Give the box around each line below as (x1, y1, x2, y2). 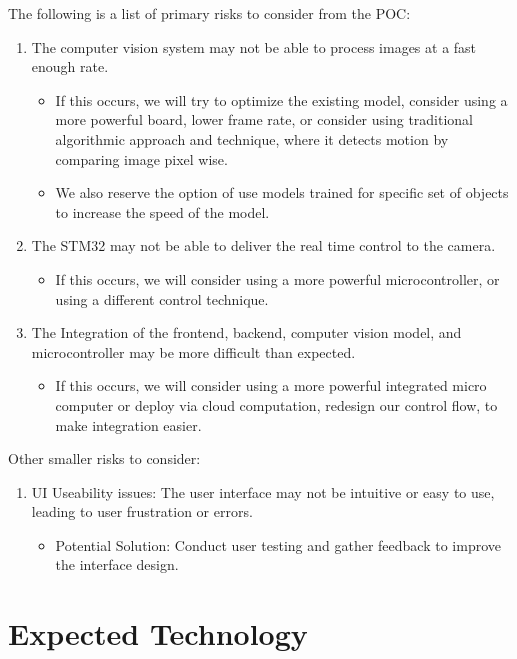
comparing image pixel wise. (55, 148, 228, 169)
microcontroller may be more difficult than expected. (31, 341, 356, 362)
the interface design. (55, 554, 179, 575)
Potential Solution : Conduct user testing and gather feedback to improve (55, 534, 501, 555)
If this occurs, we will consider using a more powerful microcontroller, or (55, 268, 500, 289)
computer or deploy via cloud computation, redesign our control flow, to (55, 394, 498, 415)
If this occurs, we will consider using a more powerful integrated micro (55, 375, 487, 396)
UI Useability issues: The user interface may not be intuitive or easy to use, (31, 481, 495, 502)
